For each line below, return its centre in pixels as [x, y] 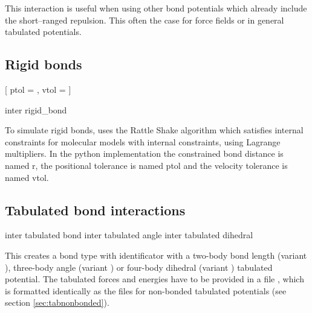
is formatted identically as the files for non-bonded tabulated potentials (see [146, 290]
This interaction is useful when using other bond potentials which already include [156, 8]
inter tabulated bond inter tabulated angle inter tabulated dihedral [129, 235]
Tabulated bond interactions [95, 210]
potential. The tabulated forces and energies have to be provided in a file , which [154, 279]
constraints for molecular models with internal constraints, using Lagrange [143, 141]
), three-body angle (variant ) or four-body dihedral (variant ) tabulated [139, 267]
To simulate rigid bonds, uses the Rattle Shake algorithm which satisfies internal [154, 130]
